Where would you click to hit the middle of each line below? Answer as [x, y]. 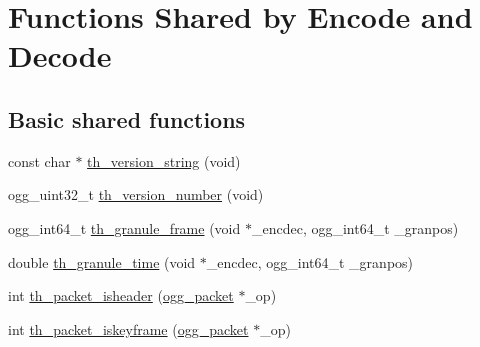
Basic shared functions [127, 118]
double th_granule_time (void [102, 261]
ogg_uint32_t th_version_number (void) [136, 194]
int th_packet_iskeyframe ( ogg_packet [128, 328]
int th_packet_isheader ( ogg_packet [121, 295]
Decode [60, 55]
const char [39, 160]
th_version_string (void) [164, 160]
